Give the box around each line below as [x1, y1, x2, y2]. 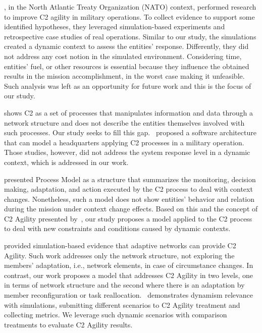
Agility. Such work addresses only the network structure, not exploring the [4, 250, 235, 260]
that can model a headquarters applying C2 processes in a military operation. [4, 137, 244, 147]
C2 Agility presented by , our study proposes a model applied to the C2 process [4, 213, 252, 224]
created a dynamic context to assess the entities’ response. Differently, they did [4, 41, 249, 51]
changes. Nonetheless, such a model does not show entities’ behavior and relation [4, 193, 255, 204]
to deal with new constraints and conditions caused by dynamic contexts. [4, 223, 231, 234]
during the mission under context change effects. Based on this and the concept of [4, 203, 258, 214]
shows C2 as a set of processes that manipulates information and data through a [4, 107, 253, 118]
